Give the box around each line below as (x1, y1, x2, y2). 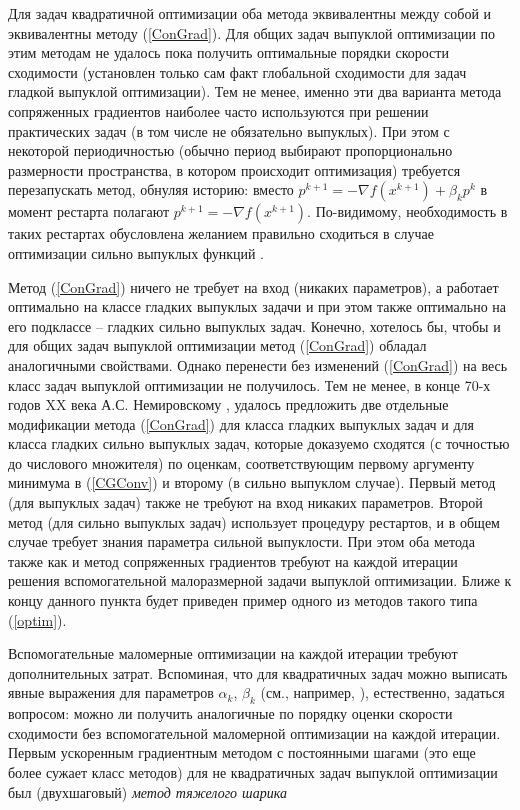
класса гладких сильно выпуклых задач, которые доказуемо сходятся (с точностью (8, 433, 510, 454)
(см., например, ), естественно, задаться (260, 682, 505, 703)
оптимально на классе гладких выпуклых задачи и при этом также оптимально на (8, 296, 507, 317)
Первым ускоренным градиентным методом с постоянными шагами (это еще (8, 742, 476, 763)
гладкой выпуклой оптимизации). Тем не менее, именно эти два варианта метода (8, 81, 502, 102)
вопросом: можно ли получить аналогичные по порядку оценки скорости (8, 703, 453, 724)
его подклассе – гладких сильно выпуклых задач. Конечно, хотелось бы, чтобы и (8, 315, 501, 336)
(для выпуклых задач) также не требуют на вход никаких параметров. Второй (8, 492, 483, 513)
